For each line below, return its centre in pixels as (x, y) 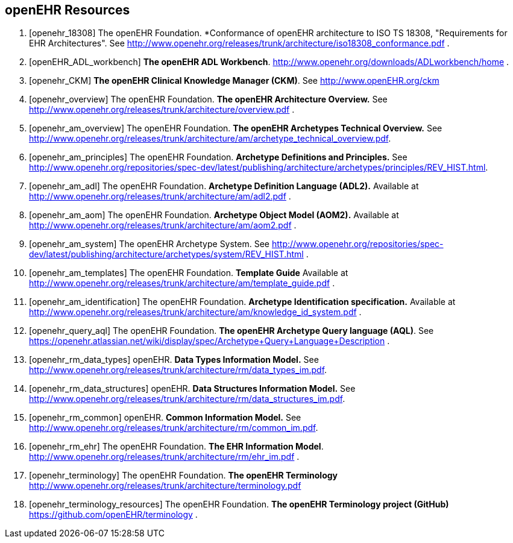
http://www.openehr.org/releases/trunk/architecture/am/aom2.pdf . (163, 225)
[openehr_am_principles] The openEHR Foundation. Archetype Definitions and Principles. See (218, 157)
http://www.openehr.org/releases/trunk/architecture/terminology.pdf (165, 486)
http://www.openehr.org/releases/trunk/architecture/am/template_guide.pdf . (182, 283)
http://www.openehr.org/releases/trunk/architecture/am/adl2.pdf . (160, 196)
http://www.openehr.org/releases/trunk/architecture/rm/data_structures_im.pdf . (187, 399)
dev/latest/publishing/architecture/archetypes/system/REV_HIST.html (166, 254)
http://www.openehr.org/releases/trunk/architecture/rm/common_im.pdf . (174, 428)
